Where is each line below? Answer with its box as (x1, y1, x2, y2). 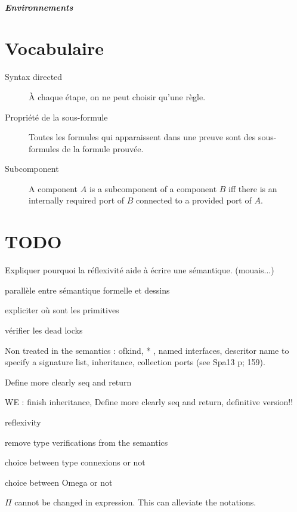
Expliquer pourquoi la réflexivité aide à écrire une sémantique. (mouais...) (5, 264, 274, 276)
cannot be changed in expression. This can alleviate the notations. (14, 496, 256, 508)
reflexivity (5, 415, 41, 428)
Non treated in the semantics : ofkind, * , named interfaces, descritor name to (5, 344, 289, 356)
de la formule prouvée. (62, 142, 144, 155)
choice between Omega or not (5, 476, 113, 488)
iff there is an (228, 182, 277, 195)
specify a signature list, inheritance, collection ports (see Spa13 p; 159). (5, 356, 265, 368)
